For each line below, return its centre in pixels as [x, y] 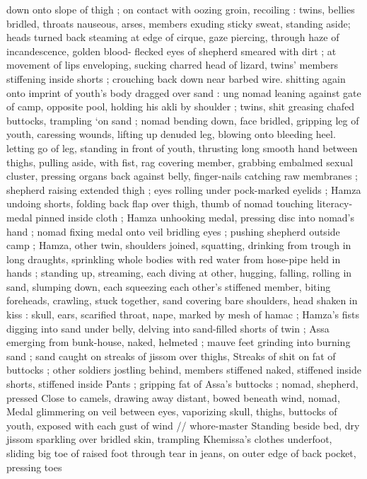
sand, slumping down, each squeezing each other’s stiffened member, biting [169, 286]
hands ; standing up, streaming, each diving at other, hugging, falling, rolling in [179, 273]
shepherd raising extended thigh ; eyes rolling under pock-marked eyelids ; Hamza [184, 189]
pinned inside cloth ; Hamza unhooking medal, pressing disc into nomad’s [195, 217]
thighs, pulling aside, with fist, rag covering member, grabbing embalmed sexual [180, 162]
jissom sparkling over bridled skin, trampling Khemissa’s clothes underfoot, [169, 439]
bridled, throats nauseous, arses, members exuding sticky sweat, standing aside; [179, 23]
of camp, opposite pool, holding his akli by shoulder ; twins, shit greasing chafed [181, 106]
